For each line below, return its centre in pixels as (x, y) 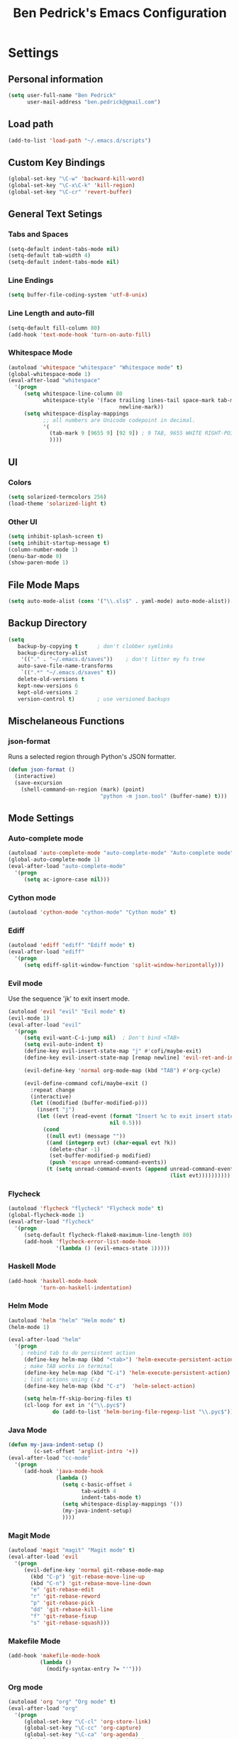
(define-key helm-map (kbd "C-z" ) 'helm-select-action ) (110, 1386)
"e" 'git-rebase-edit (62, 1590)
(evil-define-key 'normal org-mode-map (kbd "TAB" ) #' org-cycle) (122, 1070)
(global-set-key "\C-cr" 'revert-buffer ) (70, 192)
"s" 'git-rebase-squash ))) (70, 1623)
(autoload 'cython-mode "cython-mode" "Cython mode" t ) (92, 912)
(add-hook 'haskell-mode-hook (53, 1281)
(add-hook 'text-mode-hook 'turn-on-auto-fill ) (80, 335)
